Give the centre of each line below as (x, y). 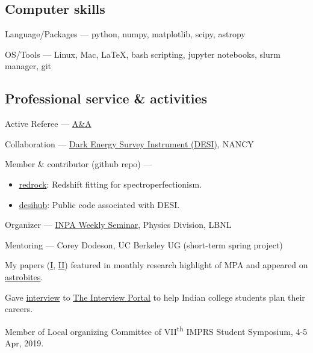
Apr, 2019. (24, 342)
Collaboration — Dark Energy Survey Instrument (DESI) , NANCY (129, 143)
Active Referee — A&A (48, 124)
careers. (19, 309)
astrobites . (24, 276)
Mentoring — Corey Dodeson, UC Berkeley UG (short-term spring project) (144, 244)
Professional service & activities (106, 98)
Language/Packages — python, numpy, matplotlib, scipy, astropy (125, 34)
